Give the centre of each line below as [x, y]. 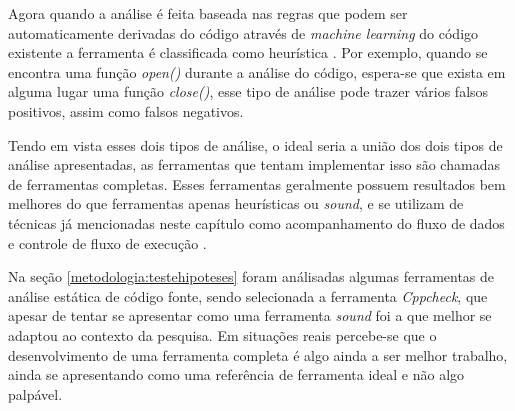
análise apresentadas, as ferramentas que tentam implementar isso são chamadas [254, 164]
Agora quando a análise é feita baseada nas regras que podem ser [208, 13]
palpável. [35, 393]
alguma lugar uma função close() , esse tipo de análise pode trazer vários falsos [248, 91]
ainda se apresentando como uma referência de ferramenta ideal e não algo [236, 374]
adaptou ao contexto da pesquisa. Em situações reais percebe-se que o [222, 334]
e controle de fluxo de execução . [107, 242]
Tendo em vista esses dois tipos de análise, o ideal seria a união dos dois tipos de [255, 144]
